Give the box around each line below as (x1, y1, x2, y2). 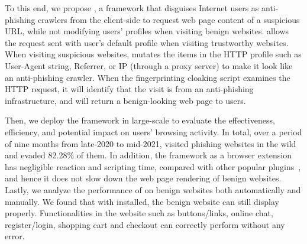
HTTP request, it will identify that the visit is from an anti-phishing (5, 83, 254, 95)
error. (5, 230, 25, 242)
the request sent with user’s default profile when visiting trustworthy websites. (5, 36, 289, 48)
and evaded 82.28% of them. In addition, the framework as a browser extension (5, 149, 292, 161)
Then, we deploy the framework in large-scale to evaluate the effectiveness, (5, 114, 275, 126)
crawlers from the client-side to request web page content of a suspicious (38, 13, 300, 25)
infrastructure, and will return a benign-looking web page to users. (5, 94, 246, 106)
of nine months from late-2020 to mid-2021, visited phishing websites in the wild (5, 137, 296, 149)
